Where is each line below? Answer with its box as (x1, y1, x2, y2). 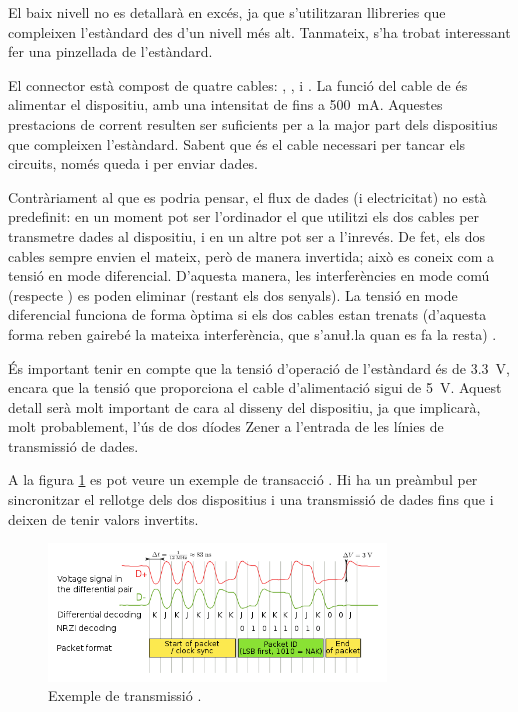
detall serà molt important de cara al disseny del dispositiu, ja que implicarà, (8, 396, 481, 417)
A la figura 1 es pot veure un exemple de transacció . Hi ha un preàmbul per (8, 469, 478, 490)
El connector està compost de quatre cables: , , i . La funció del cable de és (8, 74, 468, 95)
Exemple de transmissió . (48, 685, 202, 706)
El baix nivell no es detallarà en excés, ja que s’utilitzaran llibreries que (8, 2, 446, 22)
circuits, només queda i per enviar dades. (8, 153, 259, 174)
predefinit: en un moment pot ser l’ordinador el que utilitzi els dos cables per (8, 206, 480, 227)
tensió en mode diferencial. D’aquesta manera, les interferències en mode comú (8, 265, 490, 286)
